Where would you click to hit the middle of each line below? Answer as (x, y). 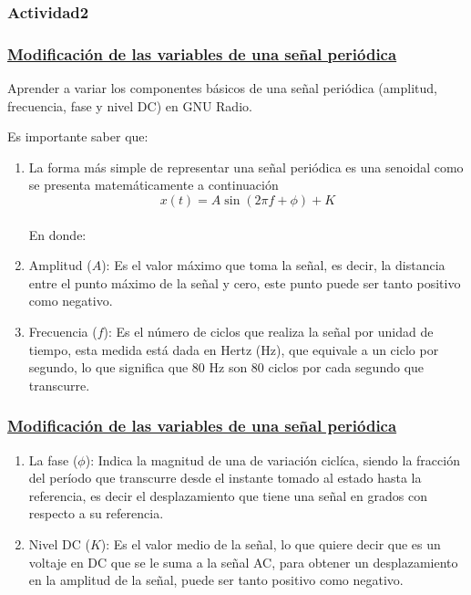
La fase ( (53, 459)
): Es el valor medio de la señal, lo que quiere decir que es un (271, 543)
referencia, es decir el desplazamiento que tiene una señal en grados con (228, 495)
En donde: (57, 234)
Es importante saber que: (78, 136)
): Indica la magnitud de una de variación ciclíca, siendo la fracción (272, 459)
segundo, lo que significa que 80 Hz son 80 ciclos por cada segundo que (226, 367)
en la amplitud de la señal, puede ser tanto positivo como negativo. (216, 580)
